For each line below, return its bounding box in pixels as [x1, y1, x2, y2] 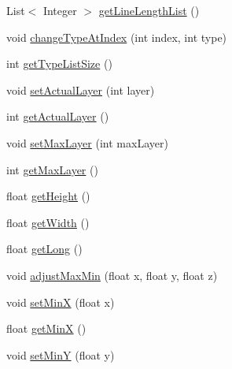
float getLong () [6, 240, 83, 257]
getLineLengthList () [98, 2, 200, 18]
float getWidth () [6, 214, 90, 230]
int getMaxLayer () [6, 161, 98, 177]
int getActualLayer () [6, 108, 109, 125]
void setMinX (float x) [6, 293, 115, 310]
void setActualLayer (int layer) [6, 81, 155, 98]
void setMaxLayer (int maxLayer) [6, 134, 168, 151]
